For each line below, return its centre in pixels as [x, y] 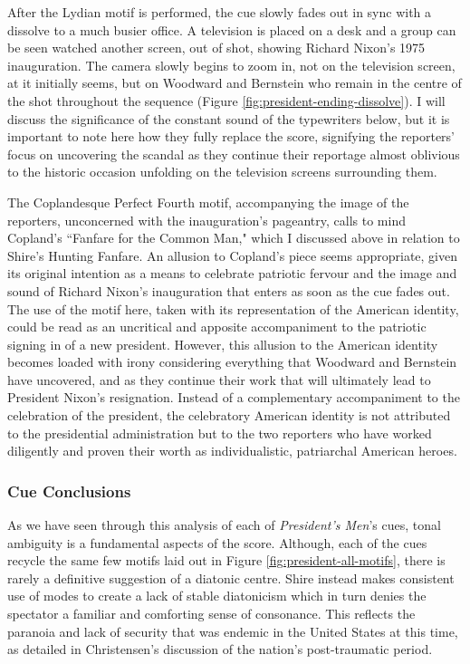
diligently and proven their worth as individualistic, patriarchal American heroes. [232, 451]
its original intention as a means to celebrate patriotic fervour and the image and [232, 273]
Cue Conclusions [69, 491]
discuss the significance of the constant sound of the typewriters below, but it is [229, 118]
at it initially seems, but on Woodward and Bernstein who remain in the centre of [235, 83]
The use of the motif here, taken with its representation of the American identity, [233, 308]
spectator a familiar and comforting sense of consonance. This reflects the [211, 614]
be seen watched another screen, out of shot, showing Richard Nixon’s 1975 [216, 48]
